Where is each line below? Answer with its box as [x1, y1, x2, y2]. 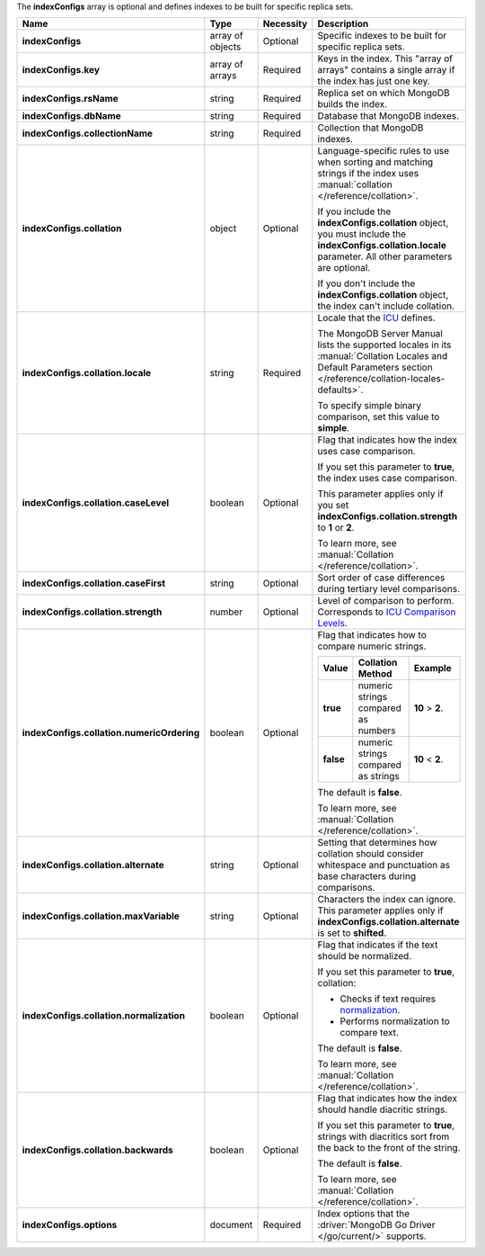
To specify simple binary [317, 399, 422, 412]
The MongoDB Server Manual [317, 327, 444, 340]
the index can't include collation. [317, 300, 455, 312]
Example [413, 662, 453, 675]
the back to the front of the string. [317, 1142, 462, 1154]
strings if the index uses [317, 167, 419, 180]
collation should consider [317, 848, 424, 860]
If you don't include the [317, 277, 416, 290]
